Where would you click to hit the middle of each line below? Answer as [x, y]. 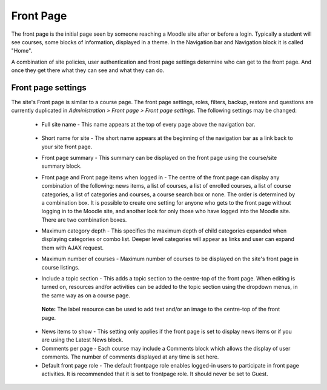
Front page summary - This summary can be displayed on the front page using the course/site [159, 157]
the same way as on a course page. [86, 295]
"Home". [22, 51]
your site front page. [67, 147]
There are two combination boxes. [84, 220]
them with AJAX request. [73, 248]
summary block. [61, 166]
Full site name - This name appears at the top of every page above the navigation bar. [148, 124]
